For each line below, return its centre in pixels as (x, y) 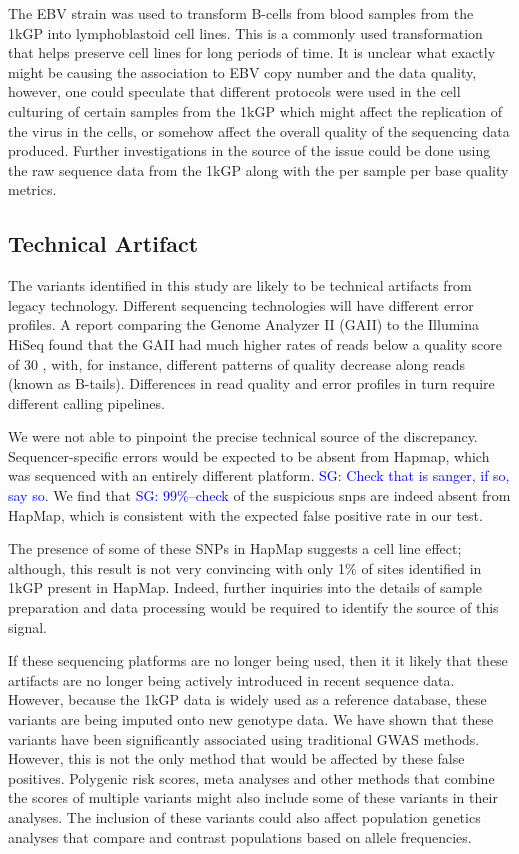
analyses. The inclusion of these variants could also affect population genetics (244, 816)
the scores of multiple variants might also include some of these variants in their (253, 797)
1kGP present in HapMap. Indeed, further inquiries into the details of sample (245, 587)
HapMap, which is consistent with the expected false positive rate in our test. (245, 514)
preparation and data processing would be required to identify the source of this (253, 607)
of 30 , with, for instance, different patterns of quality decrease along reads (237, 363)
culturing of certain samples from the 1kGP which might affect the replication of (255, 110)
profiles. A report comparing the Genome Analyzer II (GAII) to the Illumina (244, 324)
